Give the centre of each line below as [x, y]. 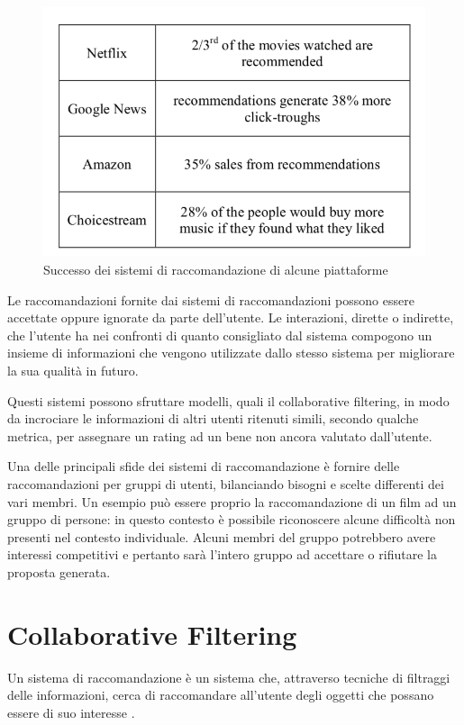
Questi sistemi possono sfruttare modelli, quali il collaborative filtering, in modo [228, 400]
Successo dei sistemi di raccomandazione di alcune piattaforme [216, 269]
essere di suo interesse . [71, 712]
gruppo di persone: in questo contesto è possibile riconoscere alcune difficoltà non [232, 519]
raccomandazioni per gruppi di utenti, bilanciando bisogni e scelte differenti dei [226, 483]
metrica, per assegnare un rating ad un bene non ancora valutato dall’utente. [220, 435]
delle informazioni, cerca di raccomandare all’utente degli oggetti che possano [221, 695]
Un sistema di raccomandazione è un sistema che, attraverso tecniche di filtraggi [229, 677]
